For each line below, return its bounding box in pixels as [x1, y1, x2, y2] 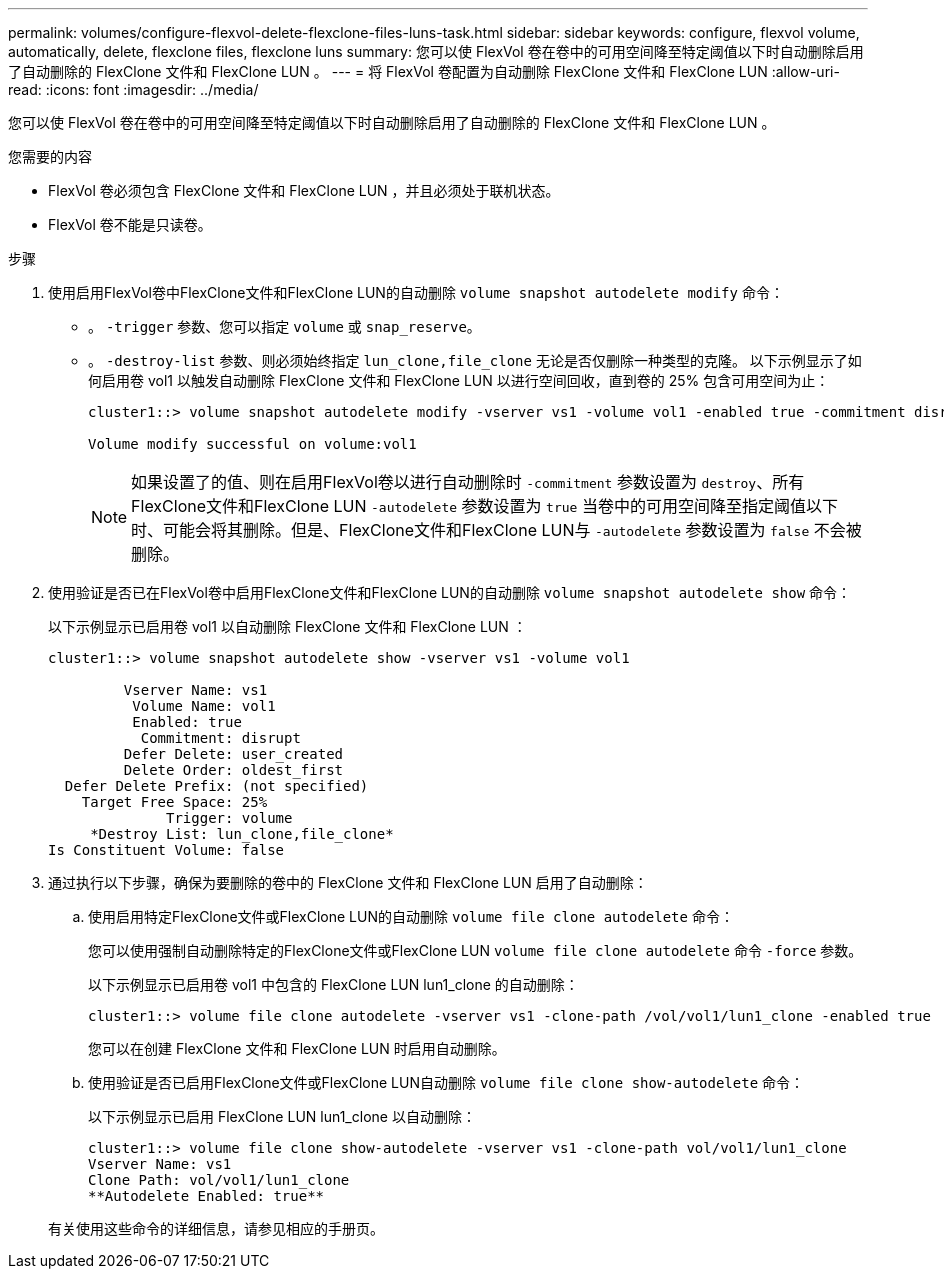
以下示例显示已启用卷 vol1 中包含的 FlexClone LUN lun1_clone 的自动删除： [88, 976, 579, 993]
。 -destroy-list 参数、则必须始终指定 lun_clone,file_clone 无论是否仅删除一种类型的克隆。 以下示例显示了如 [88, 352, 862, 369]
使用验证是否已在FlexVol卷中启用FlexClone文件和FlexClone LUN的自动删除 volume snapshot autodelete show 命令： [48, 584, 852, 601]
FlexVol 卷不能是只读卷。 [48, 216, 212, 233]
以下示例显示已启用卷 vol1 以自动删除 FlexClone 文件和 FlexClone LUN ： [48, 618, 527, 635]
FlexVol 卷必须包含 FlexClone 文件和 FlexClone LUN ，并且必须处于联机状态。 [48, 182, 560, 199]
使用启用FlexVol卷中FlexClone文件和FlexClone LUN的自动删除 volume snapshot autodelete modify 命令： [48, 284, 784, 301]
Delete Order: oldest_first [123, 762, 344, 778]
